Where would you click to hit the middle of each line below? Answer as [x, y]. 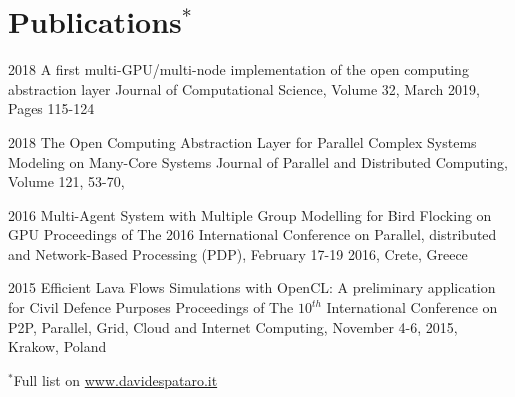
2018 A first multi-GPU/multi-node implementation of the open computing [238, 69]
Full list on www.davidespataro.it [115, 379]
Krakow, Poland [57, 346]
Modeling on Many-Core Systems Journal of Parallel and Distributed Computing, [258, 161]
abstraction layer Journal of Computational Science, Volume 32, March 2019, [244, 88]
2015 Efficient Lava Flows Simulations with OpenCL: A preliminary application [252, 287]
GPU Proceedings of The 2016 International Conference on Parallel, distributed [252, 234]
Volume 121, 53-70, [66, 181]
